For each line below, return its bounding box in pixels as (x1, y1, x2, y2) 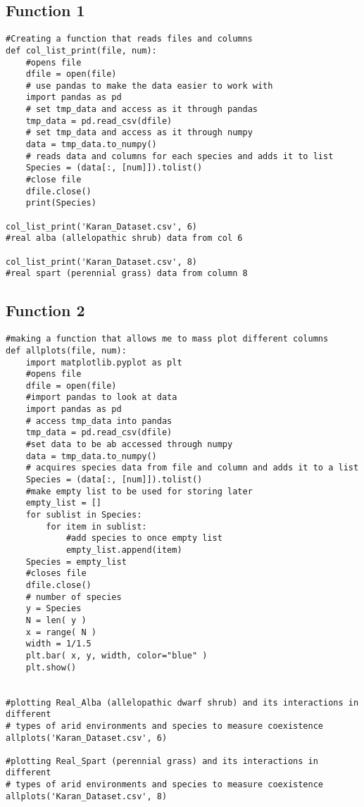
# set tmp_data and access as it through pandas (25, 104, 258, 115)
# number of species (25, 592, 122, 602)
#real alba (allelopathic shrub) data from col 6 (6, 233, 243, 244)
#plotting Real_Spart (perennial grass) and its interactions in (6, 756, 318, 766)
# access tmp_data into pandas (25, 415, 172, 426)
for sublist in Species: (25, 510, 142, 520)
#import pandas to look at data (25, 392, 177, 403)
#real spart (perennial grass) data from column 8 (6, 268, 248, 279)
